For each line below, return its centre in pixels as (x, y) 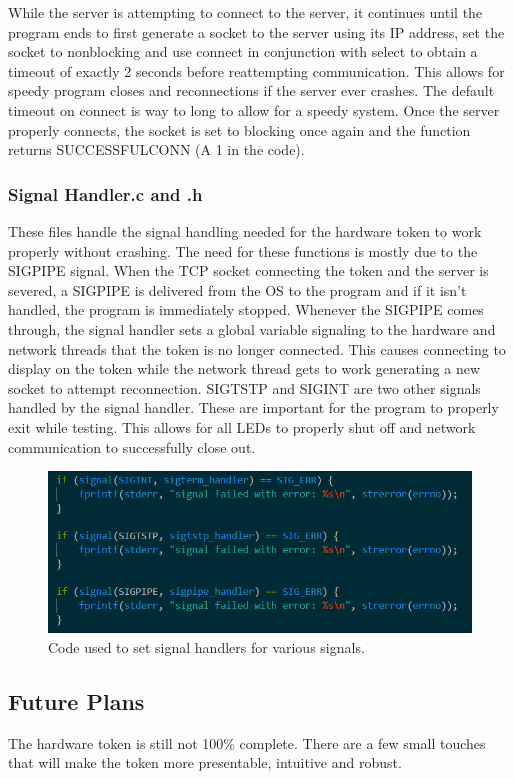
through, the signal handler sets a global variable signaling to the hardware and (252, 328)
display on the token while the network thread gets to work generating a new (244, 368)
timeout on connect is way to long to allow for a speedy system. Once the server (254, 109)
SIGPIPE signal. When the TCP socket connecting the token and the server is (248, 270)
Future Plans (76, 700)
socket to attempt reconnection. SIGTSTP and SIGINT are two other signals (244, 387)
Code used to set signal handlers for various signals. (206, 646)
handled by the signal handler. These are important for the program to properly (253, 407)
